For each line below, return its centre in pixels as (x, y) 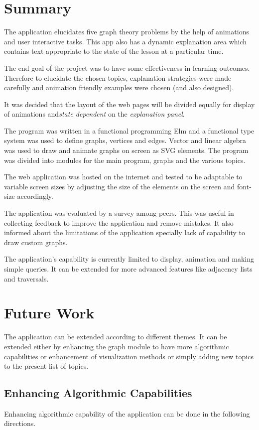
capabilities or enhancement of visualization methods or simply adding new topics (129, 356)
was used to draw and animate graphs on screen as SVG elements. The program (126, 150)
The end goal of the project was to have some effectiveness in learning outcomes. (127, 68)
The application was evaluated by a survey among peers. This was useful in (119, 213)
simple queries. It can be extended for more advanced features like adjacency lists (128, 269)
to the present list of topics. (46, 366)
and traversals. (26, 278)
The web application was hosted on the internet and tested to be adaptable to (123, 177)
